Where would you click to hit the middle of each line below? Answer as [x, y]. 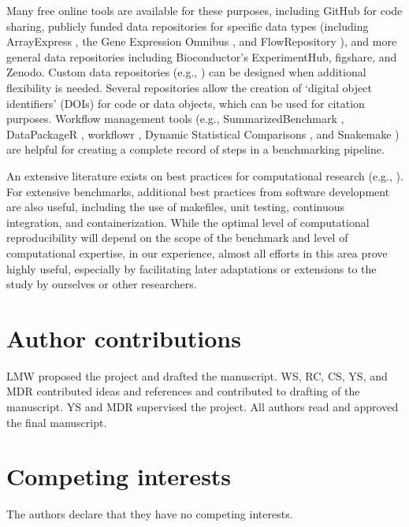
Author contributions [124, 338]
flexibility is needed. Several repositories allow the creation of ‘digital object [189, 87]
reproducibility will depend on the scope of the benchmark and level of [177, 238]
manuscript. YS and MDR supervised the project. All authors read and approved [203, 406]
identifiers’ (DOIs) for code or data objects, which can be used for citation [186, 103]
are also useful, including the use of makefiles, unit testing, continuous [176, 207]
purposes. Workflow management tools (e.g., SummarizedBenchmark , [175, 119]
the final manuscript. [57, 422]
